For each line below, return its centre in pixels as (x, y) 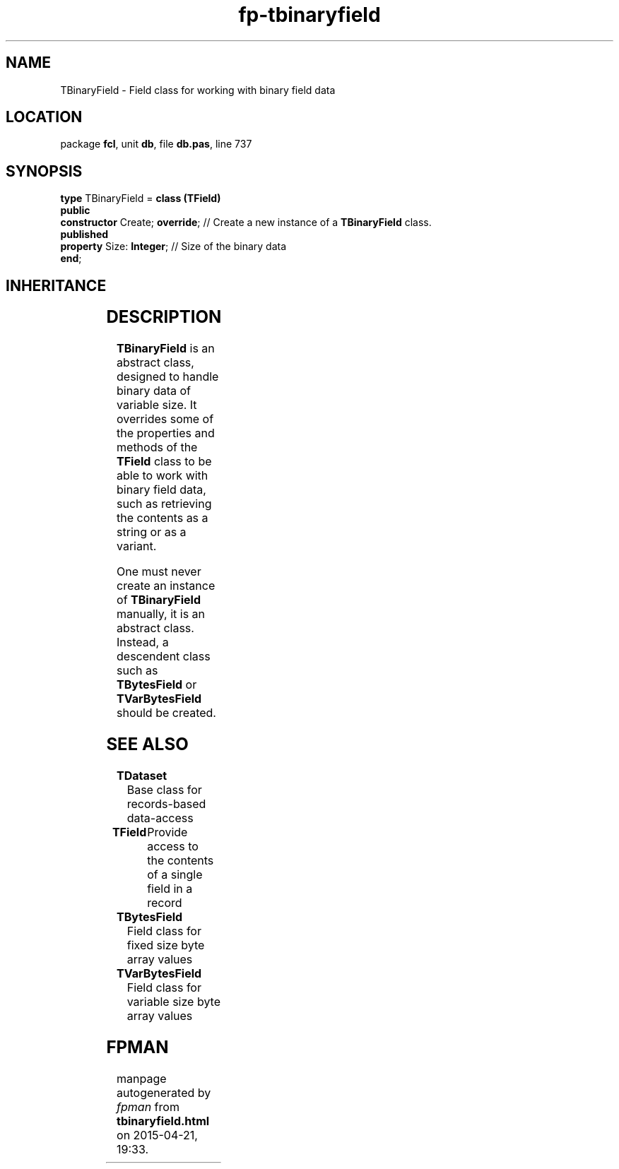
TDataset (142, 775)
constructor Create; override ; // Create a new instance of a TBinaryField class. (246, 222)
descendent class (164, 657)
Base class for (164, 789)
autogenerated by (164, 1092)
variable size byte (174, 1001)
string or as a (152, 532)
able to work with (163, 476)
